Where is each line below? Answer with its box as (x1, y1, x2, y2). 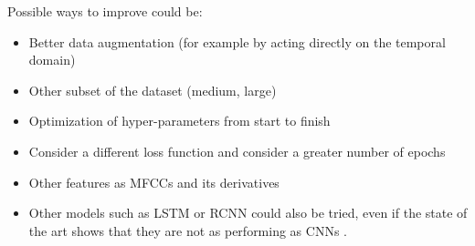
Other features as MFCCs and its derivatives (28, 172, 280, 191)
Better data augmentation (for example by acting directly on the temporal (28, 32, 446, 51)
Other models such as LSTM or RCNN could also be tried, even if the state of (28, 203, 468, 222)
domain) (28, 50, 76, 69)
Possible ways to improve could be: (7, 2, 203, 20)
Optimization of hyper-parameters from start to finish (28, 111, 331, 130)
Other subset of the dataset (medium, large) (28, 80, 277, 99)
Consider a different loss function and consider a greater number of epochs (28, 141, 446, 160)
